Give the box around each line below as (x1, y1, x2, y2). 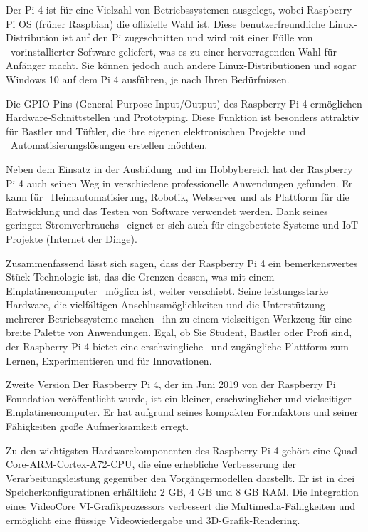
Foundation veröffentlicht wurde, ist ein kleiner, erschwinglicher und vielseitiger (6, 390, 352, 405)
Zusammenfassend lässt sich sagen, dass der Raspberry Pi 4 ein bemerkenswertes (6, 255, 358, 270)
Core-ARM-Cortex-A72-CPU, (6, 457, 135, 471)
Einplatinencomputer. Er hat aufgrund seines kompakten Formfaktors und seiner (6, 405, 359, 419)
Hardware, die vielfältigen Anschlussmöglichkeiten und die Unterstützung (6, 297, 325, 312)
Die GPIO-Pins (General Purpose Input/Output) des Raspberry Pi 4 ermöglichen (6, 95, 362, 110)
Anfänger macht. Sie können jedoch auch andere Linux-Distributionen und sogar (6, 58, 357, 73)
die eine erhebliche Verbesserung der (137, 457, 296, 471)
